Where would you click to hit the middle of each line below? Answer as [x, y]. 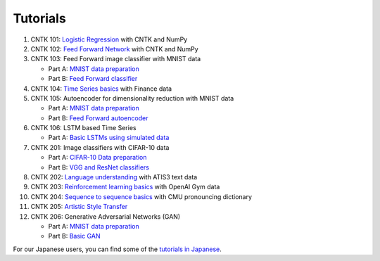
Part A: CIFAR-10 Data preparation [97, 158]
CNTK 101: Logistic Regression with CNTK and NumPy [109, 39]
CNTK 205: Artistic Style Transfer [79, 207]
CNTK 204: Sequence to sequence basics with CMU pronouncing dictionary [141, 196]
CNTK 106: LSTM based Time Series [83, 128]
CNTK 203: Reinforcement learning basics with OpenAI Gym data [125, 187]
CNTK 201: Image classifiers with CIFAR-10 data [100, 147]
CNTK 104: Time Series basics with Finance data [101, 89]
